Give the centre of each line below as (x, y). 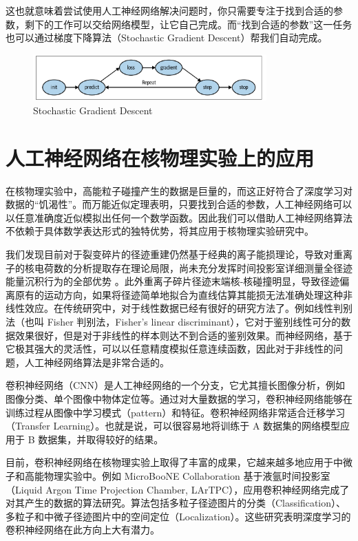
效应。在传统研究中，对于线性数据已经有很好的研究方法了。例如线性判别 (188, 308)
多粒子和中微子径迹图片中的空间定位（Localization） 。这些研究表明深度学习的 (178, 516)
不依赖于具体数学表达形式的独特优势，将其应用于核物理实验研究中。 (160, 231)
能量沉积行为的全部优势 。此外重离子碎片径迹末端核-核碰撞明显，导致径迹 (173, 281)
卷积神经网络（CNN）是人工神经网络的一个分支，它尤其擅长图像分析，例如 (176, 385)
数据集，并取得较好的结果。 (101, 439)
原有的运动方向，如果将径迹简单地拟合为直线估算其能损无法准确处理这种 (179, 294)
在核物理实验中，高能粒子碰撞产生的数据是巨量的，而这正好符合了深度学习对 (179, 190)
